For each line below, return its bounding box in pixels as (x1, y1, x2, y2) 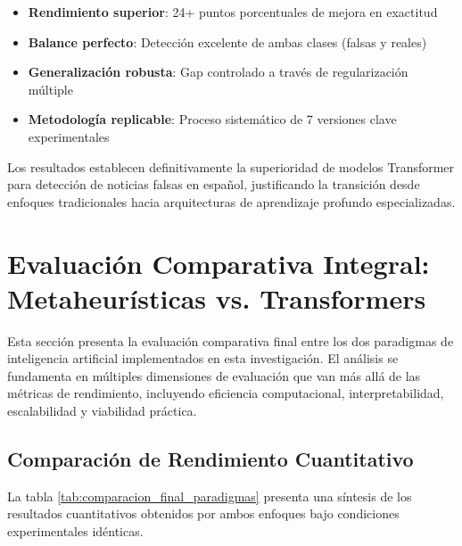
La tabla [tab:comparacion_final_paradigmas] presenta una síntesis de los (7, 486, 412, 505)
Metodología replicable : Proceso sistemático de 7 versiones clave (28, 110, 397, 128)
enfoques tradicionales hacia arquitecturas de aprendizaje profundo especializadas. (7, 192, 456, 211)
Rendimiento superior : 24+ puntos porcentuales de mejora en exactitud (28, 3, 438, 21)
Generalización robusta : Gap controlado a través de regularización (28, 62, 408, 81)
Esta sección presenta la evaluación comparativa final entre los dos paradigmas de (7, 331, 454, 350)
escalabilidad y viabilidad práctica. (7, 401, 197, 420)
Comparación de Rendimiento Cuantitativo (7, 445, 414, 473)
